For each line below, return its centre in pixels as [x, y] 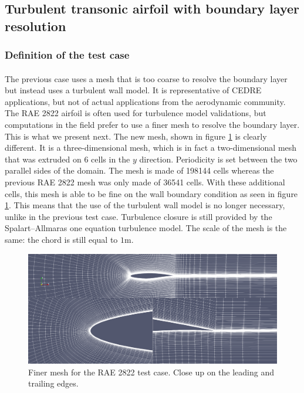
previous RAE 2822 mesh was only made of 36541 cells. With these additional [145, 182]
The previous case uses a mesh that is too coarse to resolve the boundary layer [146, 78]
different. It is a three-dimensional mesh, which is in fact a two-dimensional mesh [151, 148]
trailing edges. [53, 383]
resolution [36, 26]
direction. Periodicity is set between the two [218, 159]
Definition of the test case [67, 55]
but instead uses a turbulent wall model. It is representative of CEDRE [133, 90]
